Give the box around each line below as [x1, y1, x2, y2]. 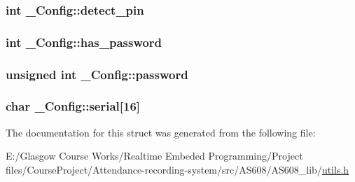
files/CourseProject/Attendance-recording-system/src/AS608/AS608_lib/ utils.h [6, 162, 349, 176]
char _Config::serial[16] [6, 97, 141, 115]
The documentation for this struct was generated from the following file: [6, 125, 316, 139]
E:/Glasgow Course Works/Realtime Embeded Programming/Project [6, 148, 303, 163]
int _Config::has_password [6, 33, 162, 50]
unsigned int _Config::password [6, 65, 188, 83]
